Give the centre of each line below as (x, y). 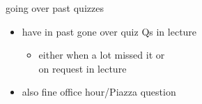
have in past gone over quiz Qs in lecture (109, 31)
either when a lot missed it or (102, 55)
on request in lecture (83, 68)
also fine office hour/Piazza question (99, 92)
